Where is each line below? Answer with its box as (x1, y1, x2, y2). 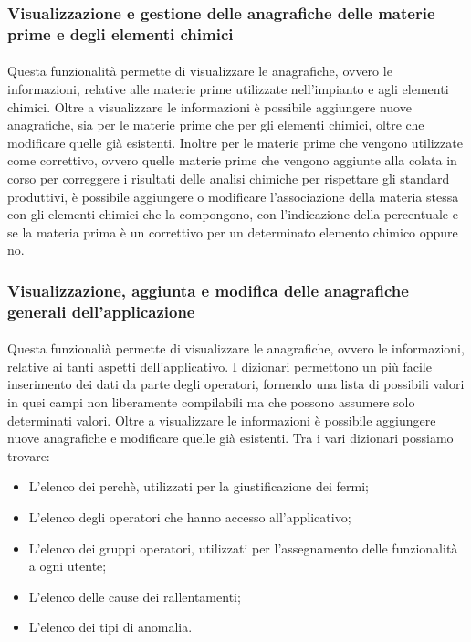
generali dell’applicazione (7, 300, 195, 322)
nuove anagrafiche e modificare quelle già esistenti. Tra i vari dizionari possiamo (7, 428, 454, 447)
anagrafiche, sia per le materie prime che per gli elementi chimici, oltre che (7, 115, 424, 134)
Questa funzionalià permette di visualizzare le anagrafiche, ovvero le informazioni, (7, 339, 465, 358)
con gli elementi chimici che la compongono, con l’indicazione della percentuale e (7, 205, 458, 224)
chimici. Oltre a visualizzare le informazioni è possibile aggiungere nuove (7, 97, 412, 116)
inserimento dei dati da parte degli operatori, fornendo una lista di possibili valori (7, 374, 465, 394)
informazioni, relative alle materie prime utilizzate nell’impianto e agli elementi (7, 79, 449, 98)
